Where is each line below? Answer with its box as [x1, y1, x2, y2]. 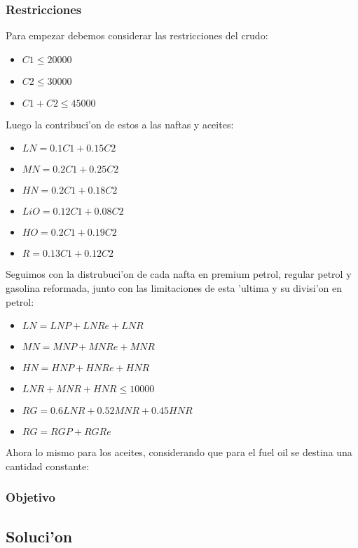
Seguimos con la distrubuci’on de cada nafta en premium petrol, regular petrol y [6, 267, 352, 281]
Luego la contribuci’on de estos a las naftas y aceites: [6, 116, 234, 131]
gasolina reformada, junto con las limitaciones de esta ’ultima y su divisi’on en [6, 281, 343, 295]
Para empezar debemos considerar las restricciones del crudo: [6, 28, 268, 43]
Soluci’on [6, 525, 73, 547]
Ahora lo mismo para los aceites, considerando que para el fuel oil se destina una [6, 445, 352, 460]
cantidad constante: [6, 458, 90, 473]
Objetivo [6, 488, 55, 506]
